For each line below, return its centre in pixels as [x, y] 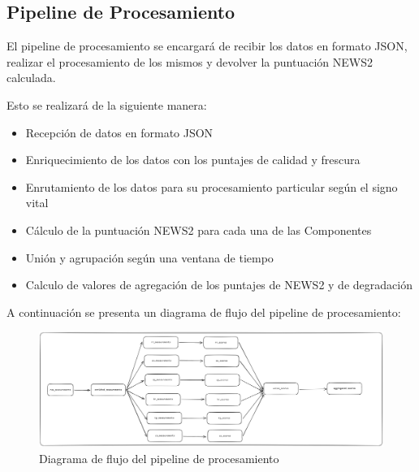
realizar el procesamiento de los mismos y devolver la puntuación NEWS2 [190, 61]
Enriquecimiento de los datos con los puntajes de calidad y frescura [193, 160]
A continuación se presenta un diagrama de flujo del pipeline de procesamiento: [204, 312]
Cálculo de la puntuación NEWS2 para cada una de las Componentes [199, 230]
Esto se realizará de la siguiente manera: [107, 104]
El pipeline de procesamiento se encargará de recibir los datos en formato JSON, [207, 46]
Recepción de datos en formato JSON [119, 132]
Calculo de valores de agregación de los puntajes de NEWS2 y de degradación [219, 285]
